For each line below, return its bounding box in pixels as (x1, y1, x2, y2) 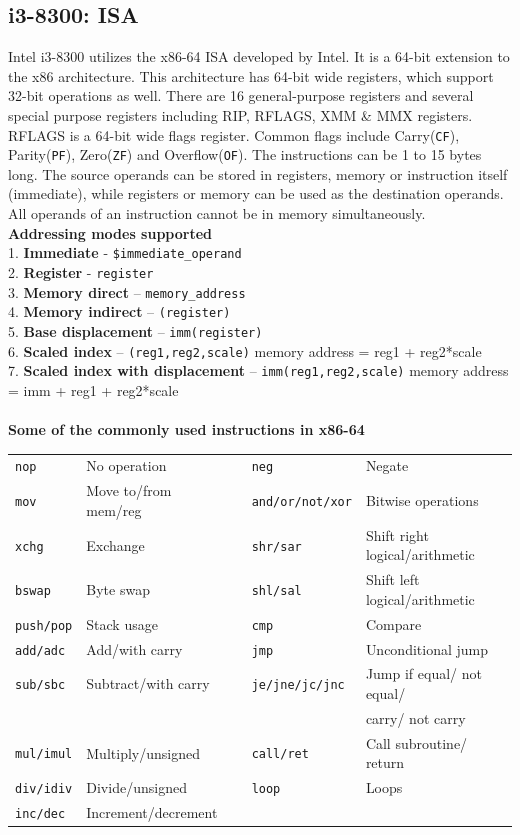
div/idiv (15, 782, 73, 797)
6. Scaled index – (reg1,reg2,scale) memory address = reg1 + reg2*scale (8, 340, 482, 361)
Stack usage (86, 613, 158, 634)
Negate (365, 455, 409, 476)
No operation (86, 455, 167, 476)
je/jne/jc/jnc (251, 678, 345, 693)
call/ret (251, 747, 309, 762)
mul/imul (15, 747, 73, 762)
